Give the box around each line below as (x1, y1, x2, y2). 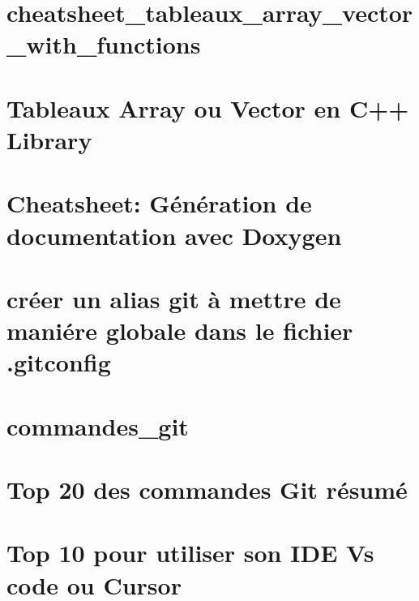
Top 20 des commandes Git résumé (6, 473, 408, 505)
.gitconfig (6, 346, 111, 379)
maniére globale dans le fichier (6, 314, 353, 347)
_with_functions (6, 28, 201, 61)
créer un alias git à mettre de (6, 281, 341, 315)
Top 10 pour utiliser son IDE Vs (6, 536, 374, 569)
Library (6, 122, 92, 156)
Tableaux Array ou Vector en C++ (6, 91, 409, 124)
